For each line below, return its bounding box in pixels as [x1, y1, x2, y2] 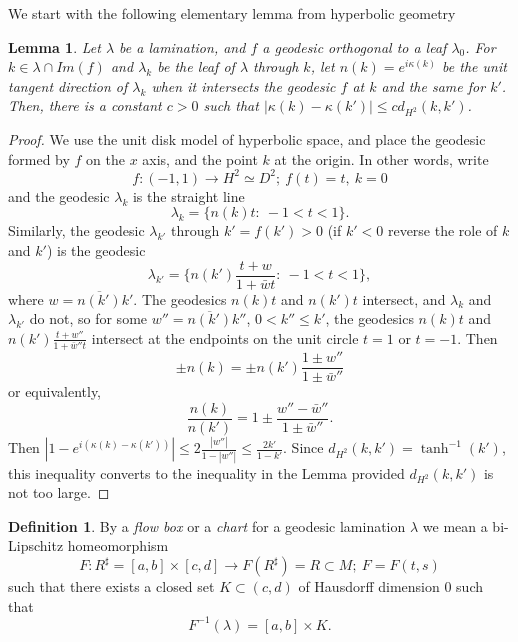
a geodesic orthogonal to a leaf [262, 36, 447, 57]
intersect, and [362, 288, 446, 309]
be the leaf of [157, 56, 235, 77]
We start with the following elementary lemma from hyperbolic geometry [8, 3, 456, 23]
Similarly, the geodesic [8, 220, 145, 241]
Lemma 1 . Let [8, 36, 101, 57]
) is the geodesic [46, 240, 146, 260]
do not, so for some [29, 308, 148, 329]
